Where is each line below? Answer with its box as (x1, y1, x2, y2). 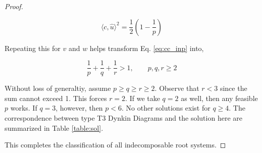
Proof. (5, 1, 23, 11)
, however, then (56, 103, 103, 113)
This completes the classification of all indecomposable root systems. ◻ (5, 139, 226, 150)
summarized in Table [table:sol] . (5, 122, 103, 133)
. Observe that (154, 83, 199, 93)
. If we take (125, 92, 160, 103)
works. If (10, 103, 37, 113)
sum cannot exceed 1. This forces (5, 92, 107, 103)
